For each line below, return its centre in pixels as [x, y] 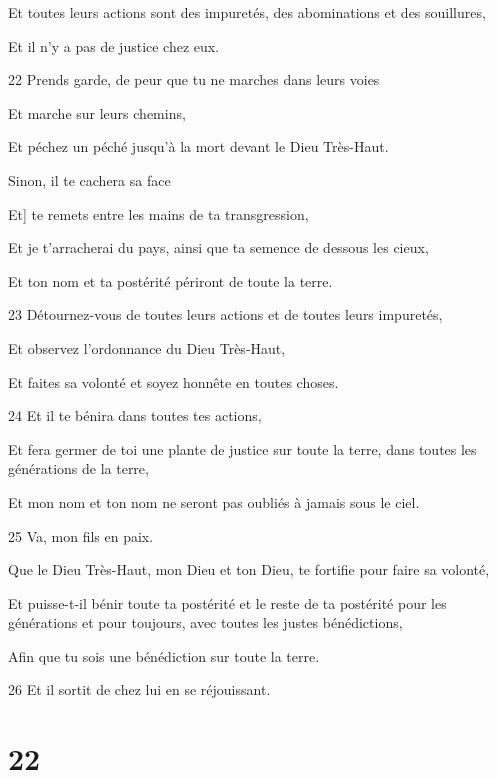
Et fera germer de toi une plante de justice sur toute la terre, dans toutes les [242, 448]
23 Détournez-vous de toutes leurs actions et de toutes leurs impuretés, [225, 314]
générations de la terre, [78, 468]
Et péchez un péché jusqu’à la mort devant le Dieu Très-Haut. [198, 146]
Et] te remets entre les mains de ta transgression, [158, 213]
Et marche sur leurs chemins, [97, 112]
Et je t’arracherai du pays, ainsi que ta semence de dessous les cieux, [218, 247]
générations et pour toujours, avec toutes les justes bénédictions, [205, 622]
